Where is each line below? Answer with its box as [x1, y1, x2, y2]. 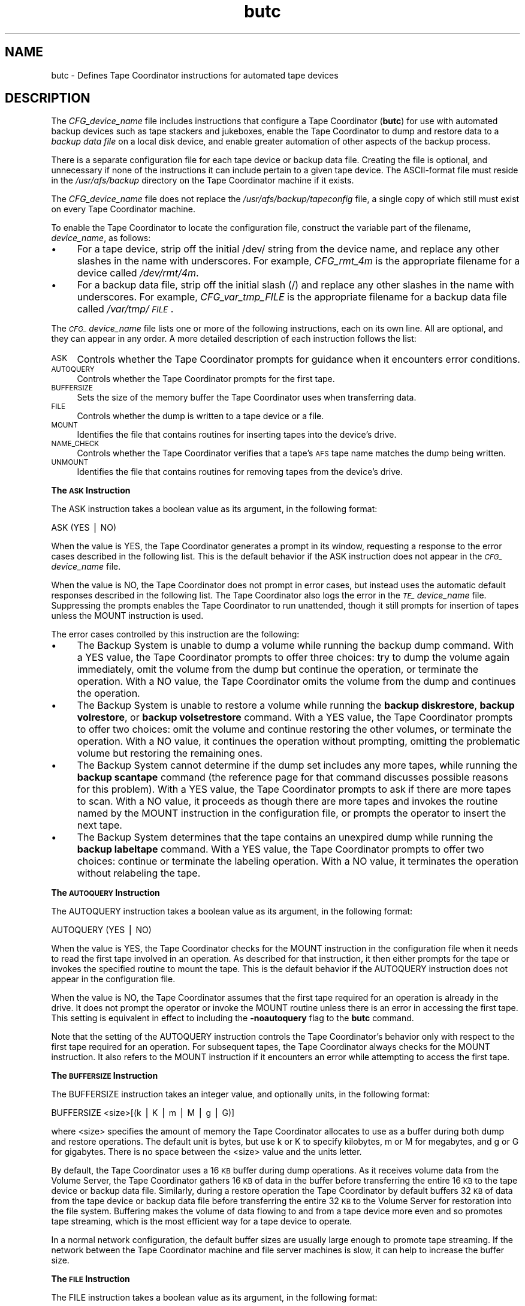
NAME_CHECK [51, 440, 99, 449]
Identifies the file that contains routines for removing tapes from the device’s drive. [77, 467, 403, 477]
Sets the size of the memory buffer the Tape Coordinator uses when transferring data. [77, 392, 417, 403]
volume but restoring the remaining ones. [77, 747, 263, 760]
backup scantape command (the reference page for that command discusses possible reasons [77, 771, 508, 784]
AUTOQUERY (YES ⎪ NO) [51, 925, 152, 935]
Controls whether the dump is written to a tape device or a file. [77, 411, 324, 422]
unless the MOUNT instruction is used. [51, 610, 204, 621]
